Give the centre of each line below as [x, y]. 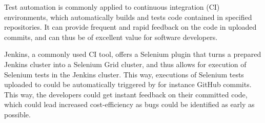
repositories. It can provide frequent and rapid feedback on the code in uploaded [130, 27]
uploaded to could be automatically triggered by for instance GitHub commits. [128, 84]
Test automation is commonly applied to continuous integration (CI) [112, 7]
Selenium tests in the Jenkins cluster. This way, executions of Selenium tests [124, 74]
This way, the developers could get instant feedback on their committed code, [126, 94]
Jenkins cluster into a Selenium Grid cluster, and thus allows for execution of [125, 64]
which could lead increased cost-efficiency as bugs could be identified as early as [129, 104]
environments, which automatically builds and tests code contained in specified [128, 17]
